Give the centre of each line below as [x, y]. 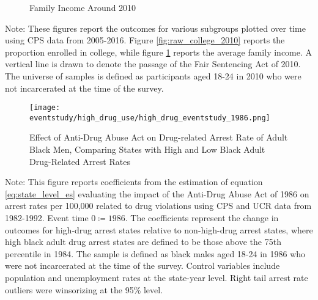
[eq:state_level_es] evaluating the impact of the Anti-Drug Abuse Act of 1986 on [157, 193]
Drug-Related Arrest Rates [80, 161]
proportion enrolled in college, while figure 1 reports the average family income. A [159, 52]
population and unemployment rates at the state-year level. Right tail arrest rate [157, 277]
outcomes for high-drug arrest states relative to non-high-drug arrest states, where [159, 229]
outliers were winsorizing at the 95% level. [84, 289]
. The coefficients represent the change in [202, 218]
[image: [45, 108]
